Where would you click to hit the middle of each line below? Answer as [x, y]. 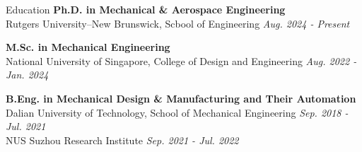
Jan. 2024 [27, 75]
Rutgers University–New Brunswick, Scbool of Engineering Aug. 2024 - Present [178, 23]
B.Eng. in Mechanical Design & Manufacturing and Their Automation [181, 98]
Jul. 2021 [26, 126]
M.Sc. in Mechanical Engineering [88, 47]
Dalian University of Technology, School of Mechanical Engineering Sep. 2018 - [177, 112]
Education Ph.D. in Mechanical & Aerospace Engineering [146, 9]
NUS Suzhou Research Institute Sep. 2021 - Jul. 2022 [122, 140]
